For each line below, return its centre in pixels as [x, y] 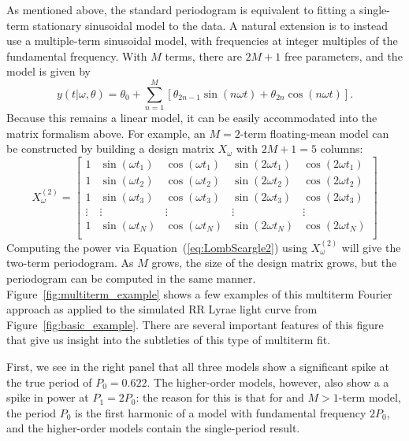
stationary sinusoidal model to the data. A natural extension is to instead [210, 25]
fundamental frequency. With [77, 56]
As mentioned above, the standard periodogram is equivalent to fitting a [181, 9]
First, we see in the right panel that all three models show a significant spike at [198, 366]
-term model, [370, 397]
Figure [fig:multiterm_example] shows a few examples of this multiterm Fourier [199, 293]
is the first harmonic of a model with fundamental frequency [221, 412]
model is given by [49, 71]
